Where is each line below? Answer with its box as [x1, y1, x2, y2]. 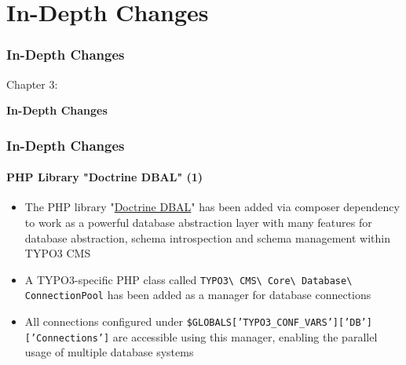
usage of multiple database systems [24, 344, 194, 360]
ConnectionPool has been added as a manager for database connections [24, 287, 371, 303]
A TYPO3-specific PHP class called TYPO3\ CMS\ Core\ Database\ [24, 271, 353, 287]
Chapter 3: [6, 75, 58, 92]
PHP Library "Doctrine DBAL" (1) [6, 169, 203, 185]
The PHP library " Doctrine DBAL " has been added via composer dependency [24, 199, 400, 215]
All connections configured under [24, 313, 184, 330]
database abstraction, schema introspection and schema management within [24, 229, 390, 246]
